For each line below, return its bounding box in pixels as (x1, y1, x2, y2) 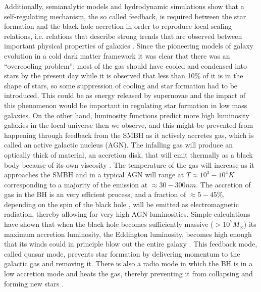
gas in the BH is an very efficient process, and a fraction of (4, 189, 186, 200)
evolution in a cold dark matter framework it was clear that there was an (4, 50, 230, 61)
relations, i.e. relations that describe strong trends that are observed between (4, 30, 242, 41)
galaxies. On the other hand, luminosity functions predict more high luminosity (4, 110, 249, 120)
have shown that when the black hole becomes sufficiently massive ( (4, 219, 214, 229)
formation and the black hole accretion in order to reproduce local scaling (4, 21, 232, 31)
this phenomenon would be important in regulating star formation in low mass (4, 100, 247, 110)
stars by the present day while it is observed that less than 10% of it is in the (4, 70, 243, 81)
